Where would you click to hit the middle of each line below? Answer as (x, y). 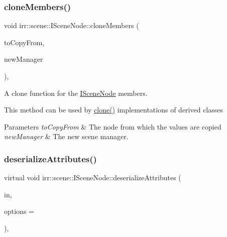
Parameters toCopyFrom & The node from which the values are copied (113, 126)
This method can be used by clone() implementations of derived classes (114, 110)
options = (19, 211)
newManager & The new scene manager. (66, 136)
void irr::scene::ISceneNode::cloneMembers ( (72, 25)
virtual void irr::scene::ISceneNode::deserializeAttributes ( (93, 177)
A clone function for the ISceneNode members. (76, 93)
